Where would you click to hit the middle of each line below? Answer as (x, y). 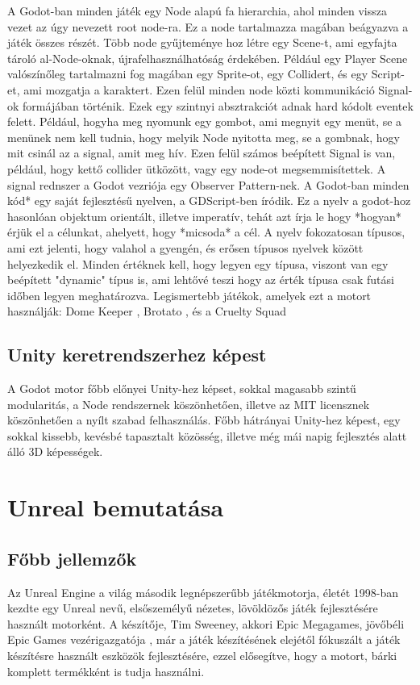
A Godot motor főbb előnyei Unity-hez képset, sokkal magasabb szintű (182, 388)
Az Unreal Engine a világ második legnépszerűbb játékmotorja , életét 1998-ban (203, 592)
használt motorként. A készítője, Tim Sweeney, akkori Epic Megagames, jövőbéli (206, 623)
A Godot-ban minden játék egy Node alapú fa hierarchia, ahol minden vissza (197, 10)
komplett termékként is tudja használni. (106, 671)
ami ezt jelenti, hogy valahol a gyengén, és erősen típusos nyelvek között (185, 247)
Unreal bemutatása (116, 507)
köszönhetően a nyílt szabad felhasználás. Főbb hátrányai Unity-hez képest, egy (204, 420)
